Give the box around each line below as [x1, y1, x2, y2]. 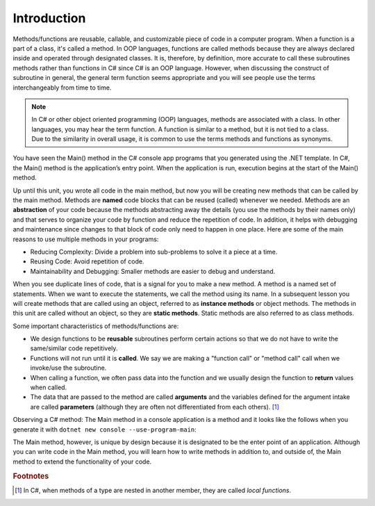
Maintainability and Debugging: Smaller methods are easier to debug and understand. [30, 267, 276, 275]
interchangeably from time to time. [12, 83, 112, 92]
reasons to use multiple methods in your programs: [12, 235, 159, 243]
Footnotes [12, 471, 49, 481]
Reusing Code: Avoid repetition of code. [30, 257, 144, 266]
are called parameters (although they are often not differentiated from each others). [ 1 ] [30, 402, 279, 411]
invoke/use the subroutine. [30, 364, 107, 372]
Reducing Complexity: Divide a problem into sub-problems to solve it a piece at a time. [30, 247, 278, 256]
